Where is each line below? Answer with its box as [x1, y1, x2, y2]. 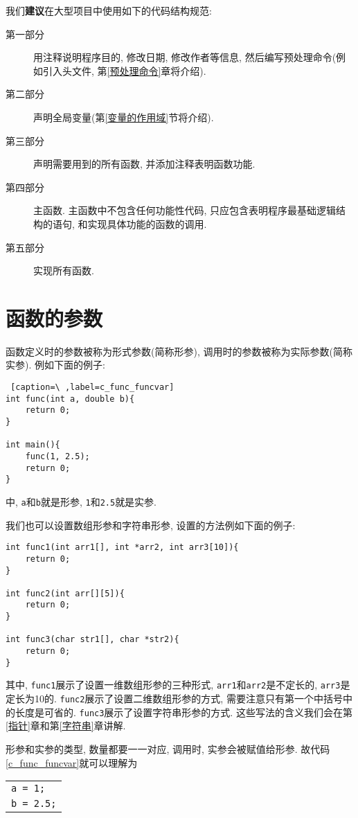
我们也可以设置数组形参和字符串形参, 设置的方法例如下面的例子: [6, 517, 296, 532]
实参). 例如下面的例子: [6, 357, 105, 372]
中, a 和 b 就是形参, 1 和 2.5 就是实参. [6, 494, 157, 508]
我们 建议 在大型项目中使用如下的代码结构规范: [6, 3, 212, 17]
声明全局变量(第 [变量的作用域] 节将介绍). [33, 109, 214, 124]
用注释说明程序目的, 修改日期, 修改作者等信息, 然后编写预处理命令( [33, 50, 337, 64]
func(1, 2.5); [25, 451, 90, 461]
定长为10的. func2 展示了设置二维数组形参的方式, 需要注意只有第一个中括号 [6, 691, 343, 706]
